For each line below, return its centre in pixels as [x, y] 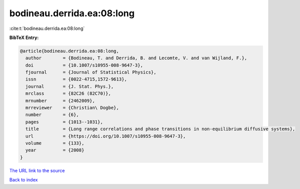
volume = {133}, [55, 143]
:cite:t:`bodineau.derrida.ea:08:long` [47, 28]
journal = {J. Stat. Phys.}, [70, 86]
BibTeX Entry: [24, 37]
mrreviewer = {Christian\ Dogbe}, [72, 108]
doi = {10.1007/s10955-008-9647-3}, [84, 65]
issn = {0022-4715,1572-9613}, [76, 79]
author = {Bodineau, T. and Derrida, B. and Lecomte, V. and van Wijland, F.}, [137, 58]
